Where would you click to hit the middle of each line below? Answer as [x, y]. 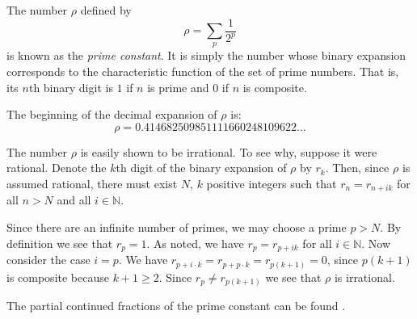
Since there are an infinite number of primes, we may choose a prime [177, 227]
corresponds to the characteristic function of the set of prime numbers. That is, [203, 71]
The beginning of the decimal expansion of [112, 114]
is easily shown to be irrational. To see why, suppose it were [229, 151]
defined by [106, 10]
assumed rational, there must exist [92, 184]
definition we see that [60, 243]
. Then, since [357, 168]
